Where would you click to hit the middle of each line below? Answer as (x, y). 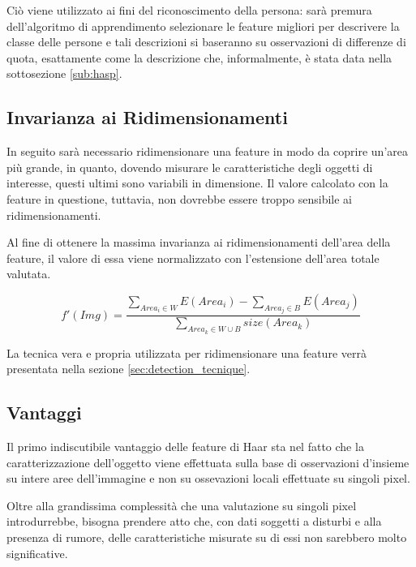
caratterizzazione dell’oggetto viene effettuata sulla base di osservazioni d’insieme (208, 462)
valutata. (29, 274)
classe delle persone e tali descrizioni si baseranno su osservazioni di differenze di (206, 42)
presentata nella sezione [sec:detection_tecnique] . (129, 369)
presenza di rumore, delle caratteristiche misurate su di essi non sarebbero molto (207, 537)
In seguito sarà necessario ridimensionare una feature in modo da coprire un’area (207, 151)
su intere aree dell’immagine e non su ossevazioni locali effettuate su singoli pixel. (208, 478)
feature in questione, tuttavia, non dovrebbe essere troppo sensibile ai (180, 198)
